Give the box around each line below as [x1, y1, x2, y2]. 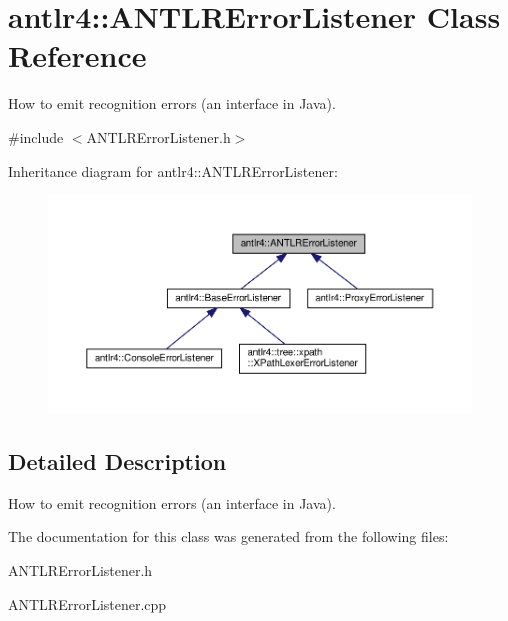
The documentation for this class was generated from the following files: [8, 526, 449, 547]
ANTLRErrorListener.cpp [8, 593, 167, 614]
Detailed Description [8, 445, 227, 476]
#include [8, 126, 64, 147]
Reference [8, 35, 147, 76]
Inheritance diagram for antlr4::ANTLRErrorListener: [8, 160, 338, 181]
